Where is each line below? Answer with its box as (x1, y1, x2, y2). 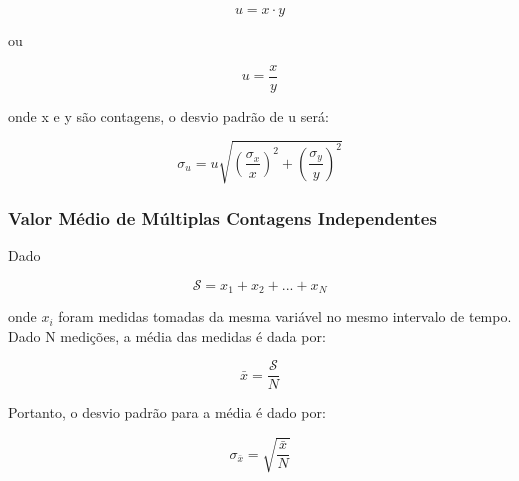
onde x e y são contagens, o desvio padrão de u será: (8, 105, 329, 126)
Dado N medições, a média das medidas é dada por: (8, 325, 326, 346)
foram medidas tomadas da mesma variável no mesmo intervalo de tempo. (58, 306, 512, 327)
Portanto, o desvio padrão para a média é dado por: (8, 402, 326, 423)
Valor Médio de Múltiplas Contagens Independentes (8, 205, 437, 230)
